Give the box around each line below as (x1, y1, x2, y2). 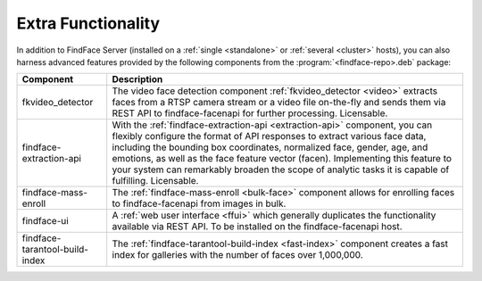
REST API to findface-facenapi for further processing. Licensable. (112, 107, 388, 120)
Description (112, 73, 163, 86)
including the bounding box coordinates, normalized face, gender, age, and (112, 141, 428, 153)
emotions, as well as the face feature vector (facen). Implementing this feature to (112, 153, 453, 165)
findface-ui (21, 215, 69, 227)
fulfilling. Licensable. (112, 175, 199, 187)
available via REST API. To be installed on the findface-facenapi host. (112, 220, 403, 233)
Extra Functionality (16, 13, 161, 33)
